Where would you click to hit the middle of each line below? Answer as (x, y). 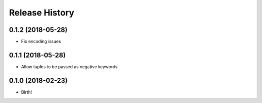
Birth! (26, 92)
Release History (42, 13)
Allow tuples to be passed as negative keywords (69, 66)
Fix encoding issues (41, 42)
